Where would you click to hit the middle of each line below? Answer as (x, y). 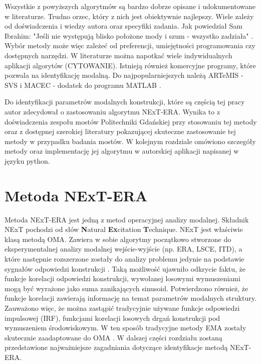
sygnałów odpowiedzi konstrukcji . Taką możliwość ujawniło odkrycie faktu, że (125, 268)
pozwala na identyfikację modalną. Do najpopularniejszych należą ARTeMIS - (124, 75)
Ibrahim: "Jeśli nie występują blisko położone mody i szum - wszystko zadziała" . (129, 35)
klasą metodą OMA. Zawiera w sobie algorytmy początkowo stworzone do (118, 239)
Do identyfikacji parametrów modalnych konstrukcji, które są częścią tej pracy (125, 102)
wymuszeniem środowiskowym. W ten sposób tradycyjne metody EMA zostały (125, 328)
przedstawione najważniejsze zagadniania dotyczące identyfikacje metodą (116, 347)
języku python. (27, 160)
